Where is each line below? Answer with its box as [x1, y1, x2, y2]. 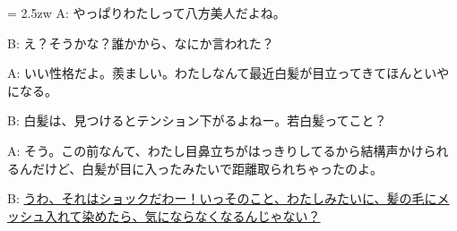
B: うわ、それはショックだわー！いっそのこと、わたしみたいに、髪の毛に [7, 189, 437, 208]
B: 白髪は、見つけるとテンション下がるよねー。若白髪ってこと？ [7, 111, 387, 130]
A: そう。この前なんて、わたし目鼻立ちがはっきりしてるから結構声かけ [7, 141, 424, 159]
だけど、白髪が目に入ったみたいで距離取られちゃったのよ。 [31, 158, 383, 177]
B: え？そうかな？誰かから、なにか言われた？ [7, 33, 274, 52]
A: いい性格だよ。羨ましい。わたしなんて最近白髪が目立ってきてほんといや [7, 64, 450, 82]
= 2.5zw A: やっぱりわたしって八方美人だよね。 [7, 4, 286, 21]
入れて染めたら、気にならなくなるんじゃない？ [44, 206, 321, 225]
